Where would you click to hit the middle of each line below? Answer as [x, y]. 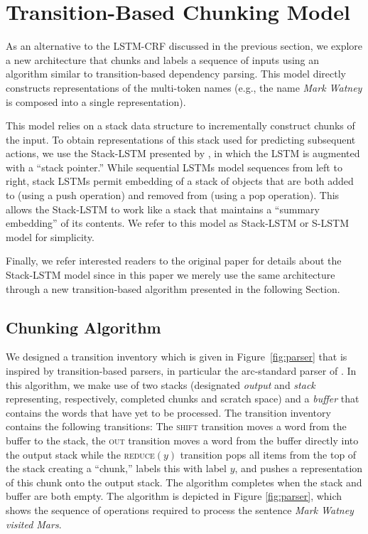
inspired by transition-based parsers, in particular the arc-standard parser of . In [181, 371]
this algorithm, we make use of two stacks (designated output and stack [161, 384]
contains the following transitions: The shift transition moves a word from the [176, 426]
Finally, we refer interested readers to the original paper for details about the [174, 261]
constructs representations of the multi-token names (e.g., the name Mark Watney [184, 87]
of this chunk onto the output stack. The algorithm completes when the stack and [184, 482]
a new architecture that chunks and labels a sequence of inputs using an [163, 59]
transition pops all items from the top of [268, 454]
